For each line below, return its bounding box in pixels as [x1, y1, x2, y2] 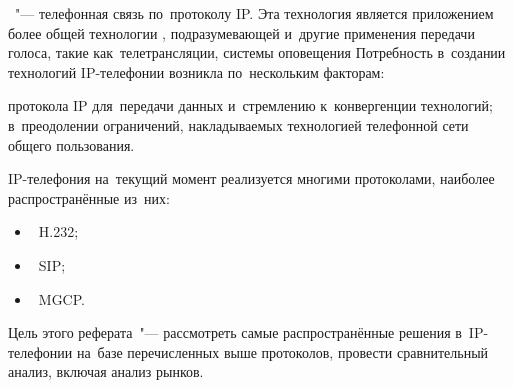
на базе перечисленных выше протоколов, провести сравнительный [76, 341, 489, 362]
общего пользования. [8, 134, 135, 155]
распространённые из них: [8, 187, 170, 208]
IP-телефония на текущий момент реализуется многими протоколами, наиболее [8, 168, 495, 189]
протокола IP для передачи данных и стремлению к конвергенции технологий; [8, 95, 493, 116]
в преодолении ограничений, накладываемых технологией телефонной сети [8, 114, 469, 135]
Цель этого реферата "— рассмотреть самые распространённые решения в [8, 322, 462, 343]
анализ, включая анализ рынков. [8, 361, 204, 382]
